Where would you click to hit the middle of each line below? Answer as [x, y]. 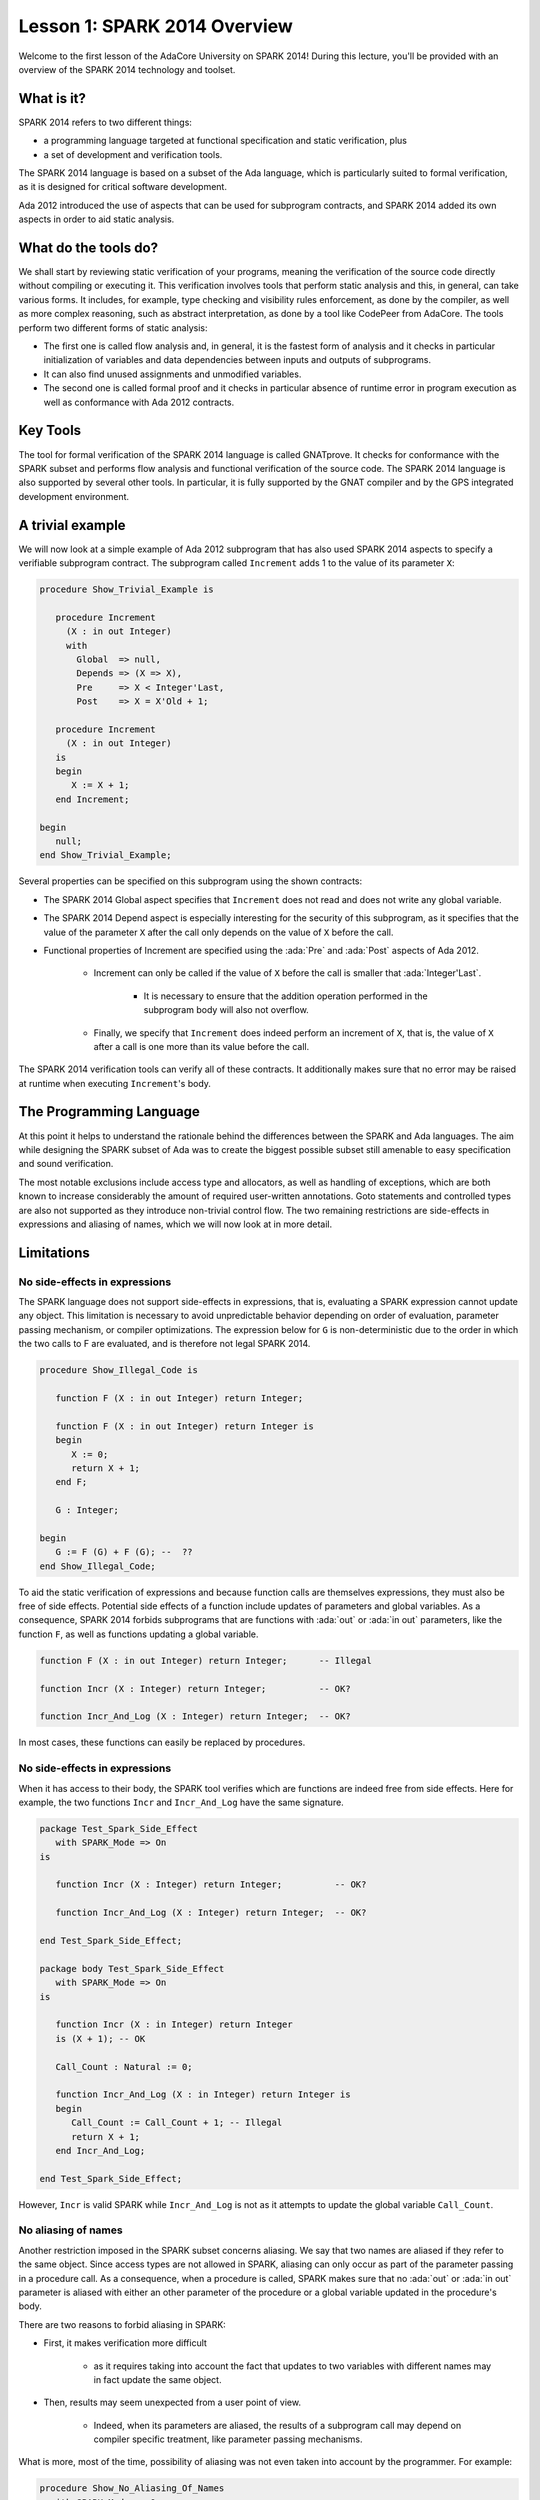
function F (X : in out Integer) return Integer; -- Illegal [205, 1660]
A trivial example [72, 525]
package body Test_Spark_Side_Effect [132, 1968]
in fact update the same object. [157, 2379]
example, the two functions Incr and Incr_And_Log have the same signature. [181, 1802]
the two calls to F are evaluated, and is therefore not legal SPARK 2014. [164, 1344]
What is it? [52, 98]
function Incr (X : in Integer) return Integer [174, 2024]
